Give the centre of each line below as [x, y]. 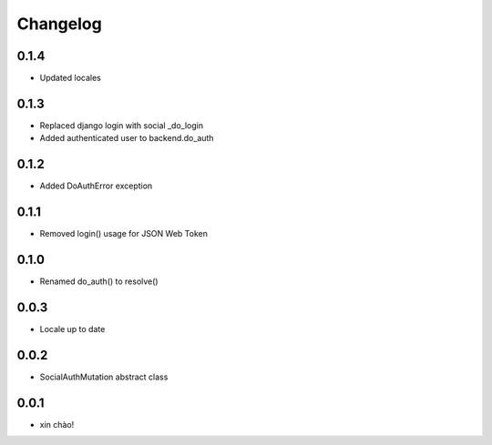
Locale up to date [72, 329]
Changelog [59, 24]
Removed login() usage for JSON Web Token [124, 234]
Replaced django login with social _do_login [122, 125]
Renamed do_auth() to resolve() [99, 281]
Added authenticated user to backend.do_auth [127, 138]
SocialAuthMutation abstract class [104, 377]
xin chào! [57, 424]
